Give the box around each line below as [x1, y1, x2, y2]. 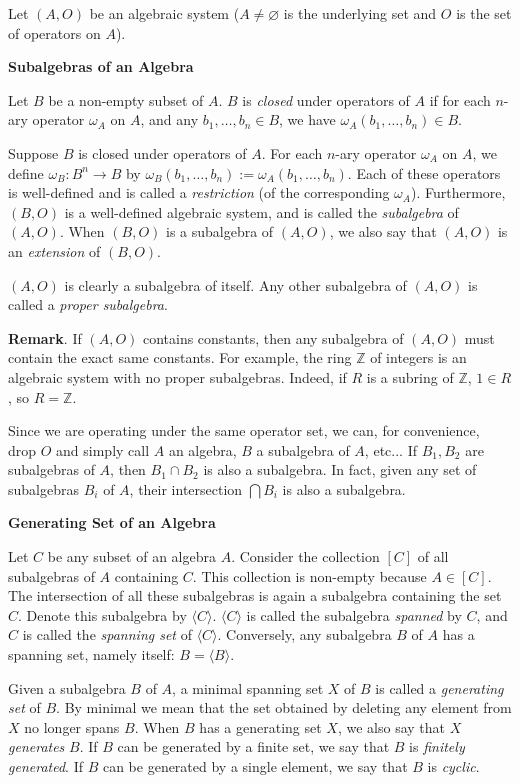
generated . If [8, 756, 83, 776]
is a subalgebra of [165, 221, 274, 242]
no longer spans [24, 716, 120, 737]
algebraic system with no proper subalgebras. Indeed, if [8, 366, 347, 387]
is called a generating [375, 677, 504, 698]
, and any [140, 109, 199, 130]
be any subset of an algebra [47, 546, 216, 567]
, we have [279, 109, 336, 130]
